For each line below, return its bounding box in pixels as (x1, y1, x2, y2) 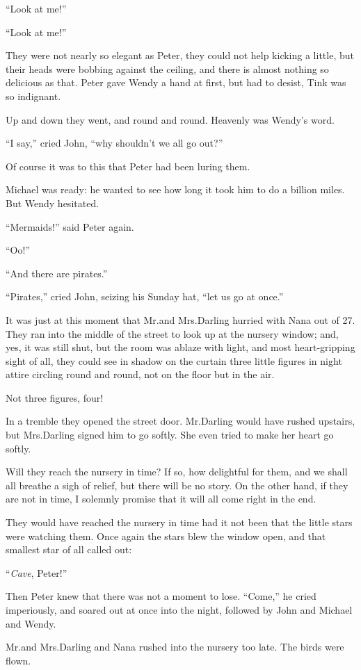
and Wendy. (6, 616, 56, 630)
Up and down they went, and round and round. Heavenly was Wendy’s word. (6, 112, 335, 126)
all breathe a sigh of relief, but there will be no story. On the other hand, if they (6, 477, 348, 492)
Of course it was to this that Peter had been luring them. (6, 158, 250, 173)
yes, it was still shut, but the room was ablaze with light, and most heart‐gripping (6, 340, 355, 354)
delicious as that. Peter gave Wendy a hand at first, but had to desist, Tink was (6, 75, 346, 90)
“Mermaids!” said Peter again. (6, 219, 134, 234)
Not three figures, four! (6, 390, 104, 405)
